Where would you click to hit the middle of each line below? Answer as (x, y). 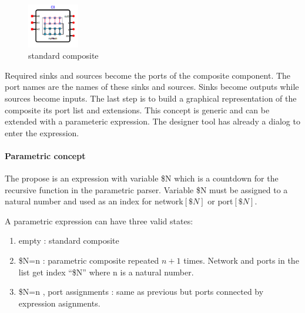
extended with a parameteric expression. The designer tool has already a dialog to (152, 121)
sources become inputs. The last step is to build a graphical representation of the (151, 98)
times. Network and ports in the (241, 260)
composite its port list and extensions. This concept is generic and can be (137, 110)
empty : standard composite (69, 240)
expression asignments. (59, 303)
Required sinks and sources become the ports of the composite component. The (148, 75)
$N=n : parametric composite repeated (89, 260)
